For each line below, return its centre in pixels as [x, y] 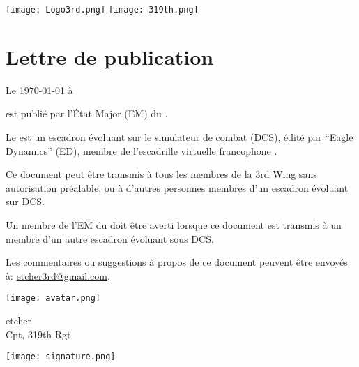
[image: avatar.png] [53, 298]
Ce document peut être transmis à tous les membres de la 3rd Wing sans [161, 174]
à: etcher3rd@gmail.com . [58, 275]
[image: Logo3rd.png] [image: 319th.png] [102, 10]
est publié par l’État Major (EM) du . [87, 113]
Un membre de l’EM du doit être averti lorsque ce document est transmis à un [174, 224]
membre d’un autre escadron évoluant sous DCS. [110, 238]
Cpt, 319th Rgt [38, 334]
